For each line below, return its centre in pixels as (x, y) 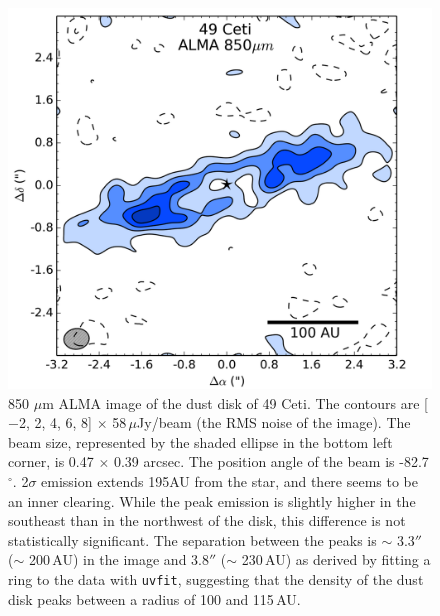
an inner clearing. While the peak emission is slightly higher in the (212, 500)
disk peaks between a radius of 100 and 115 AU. (154, 598)
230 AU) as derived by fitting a (336, 559)
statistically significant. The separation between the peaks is (192, 539)
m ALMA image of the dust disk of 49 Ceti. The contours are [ (235, 402)
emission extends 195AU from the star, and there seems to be (230, 480)
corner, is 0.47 (51, 461)
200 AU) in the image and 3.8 (118, 559)
